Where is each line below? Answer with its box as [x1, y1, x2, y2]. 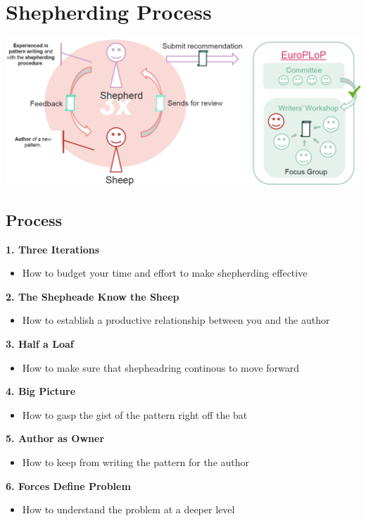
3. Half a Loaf [6, 336, 74, 351]
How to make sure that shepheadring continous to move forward [22, 360, 299, 375]
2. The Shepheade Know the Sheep [6, 289, 179, 303]
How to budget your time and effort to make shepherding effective [22, 265, 308, 280]
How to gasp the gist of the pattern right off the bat [22, 407, 248, 422]
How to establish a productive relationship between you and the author [22, 313, 330, 327]
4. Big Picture [6, 384, 76, 398]
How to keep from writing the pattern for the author [22, 454, 250, 469]
